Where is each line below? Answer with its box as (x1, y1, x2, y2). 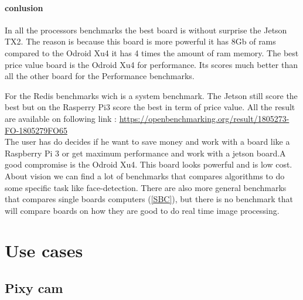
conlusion (5, 1, 43, 13)
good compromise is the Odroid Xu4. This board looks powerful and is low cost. (5, 158, 292, 171)
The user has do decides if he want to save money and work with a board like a (5, 135, 290, 148)
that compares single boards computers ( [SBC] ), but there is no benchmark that (5, 193, 293, 205)
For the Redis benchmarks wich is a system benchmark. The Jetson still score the (5, 89, 298, 101)
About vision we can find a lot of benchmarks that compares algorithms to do (5, 169, 285, 182)
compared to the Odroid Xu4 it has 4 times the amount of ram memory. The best (5, 46, 299, 59)
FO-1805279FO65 (5, 124, 67, 136)
